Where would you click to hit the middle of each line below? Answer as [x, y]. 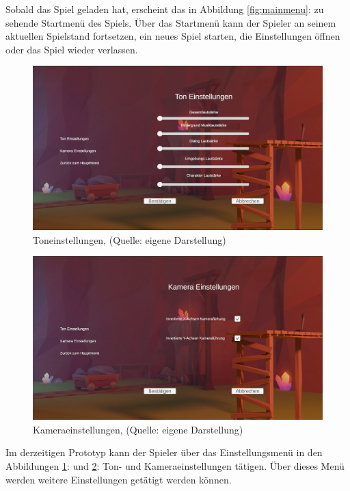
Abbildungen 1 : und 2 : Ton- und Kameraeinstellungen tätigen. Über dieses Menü [175, 465]
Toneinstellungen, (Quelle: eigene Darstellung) [130, 239]
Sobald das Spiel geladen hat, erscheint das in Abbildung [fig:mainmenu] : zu [165, 9]
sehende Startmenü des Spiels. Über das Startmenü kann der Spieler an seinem [171, 22]
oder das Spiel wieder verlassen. [72, 49]
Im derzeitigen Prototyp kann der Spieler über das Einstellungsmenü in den [164, 452]
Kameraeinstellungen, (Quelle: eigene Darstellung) [138, 429]
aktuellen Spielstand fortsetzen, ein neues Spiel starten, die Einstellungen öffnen [173, 36]
